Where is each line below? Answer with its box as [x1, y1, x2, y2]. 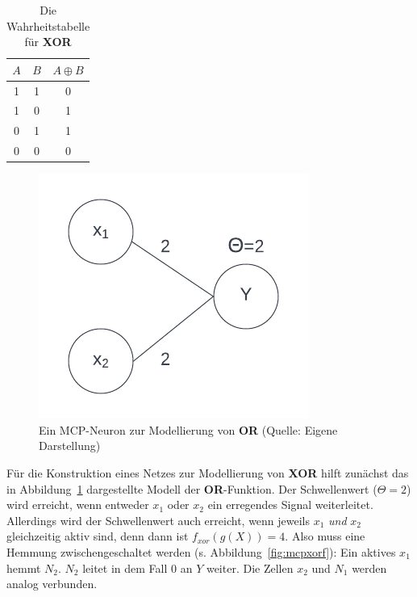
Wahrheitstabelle [6, 17, 90, 34]
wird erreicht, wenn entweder [6, 496, 149, 513]
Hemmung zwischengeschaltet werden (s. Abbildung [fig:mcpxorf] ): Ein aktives [6, 544, 396, 560]
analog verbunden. [6, 575, 98, 592]
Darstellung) [39, 437, 101, 454]
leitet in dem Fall [82, 559, 168, 576]
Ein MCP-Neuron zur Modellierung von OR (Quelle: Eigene [39, 421, 338, 438]
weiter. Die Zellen [206, 559, 294, 576]
